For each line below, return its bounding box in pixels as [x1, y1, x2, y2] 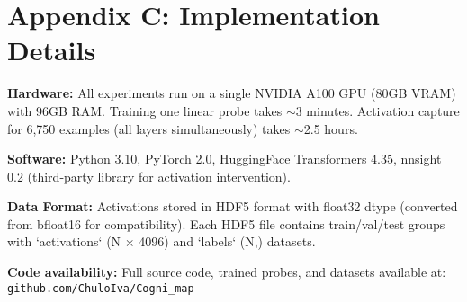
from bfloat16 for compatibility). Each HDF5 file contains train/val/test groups [7, 214, 445, 233]
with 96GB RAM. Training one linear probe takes [7, 101, 283, 120]
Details [7, 31, 96, 68]
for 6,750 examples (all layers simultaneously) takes [7, 119, 291, 138]
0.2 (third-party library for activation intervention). [7, 166, 291, 185]
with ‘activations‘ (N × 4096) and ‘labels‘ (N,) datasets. [7, 232, 316, 251]
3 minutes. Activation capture [295, 101, 460, 120]
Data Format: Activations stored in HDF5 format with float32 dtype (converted [7, 197, 458, 216]
